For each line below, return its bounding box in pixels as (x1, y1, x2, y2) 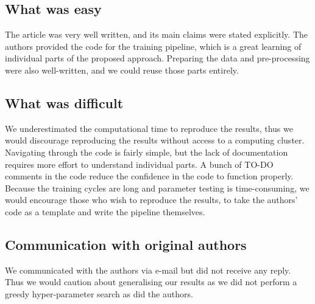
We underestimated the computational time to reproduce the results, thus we (5, 122, 293, 134)
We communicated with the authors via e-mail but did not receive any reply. (5, 263, 291, 276)
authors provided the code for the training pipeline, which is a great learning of (5, 40, 302, 52)
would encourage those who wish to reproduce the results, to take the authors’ (5, 193, 298, 206)
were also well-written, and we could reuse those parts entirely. (5, 63, 239, 76)
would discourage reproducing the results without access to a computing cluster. (5, 134, 305, 147)
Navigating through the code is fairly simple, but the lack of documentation (5, 145, 288, 158)
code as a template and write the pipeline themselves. (5, 205, 205, 218)
